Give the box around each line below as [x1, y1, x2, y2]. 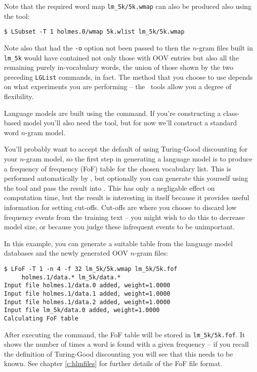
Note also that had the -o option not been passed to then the [4, 42, 191, 53]
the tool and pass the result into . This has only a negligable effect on [4, 182, 215, 193]
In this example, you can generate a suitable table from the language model [4, 238, 233, 248]
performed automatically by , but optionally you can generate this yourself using [4, 173, 248, 183]
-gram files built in [197, 42, 253, 53]
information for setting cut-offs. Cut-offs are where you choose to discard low [4, 202, 237, 212]
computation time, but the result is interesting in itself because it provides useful [4, 192, 250, 203]
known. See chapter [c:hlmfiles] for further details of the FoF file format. [4, 358, 222, 369]
